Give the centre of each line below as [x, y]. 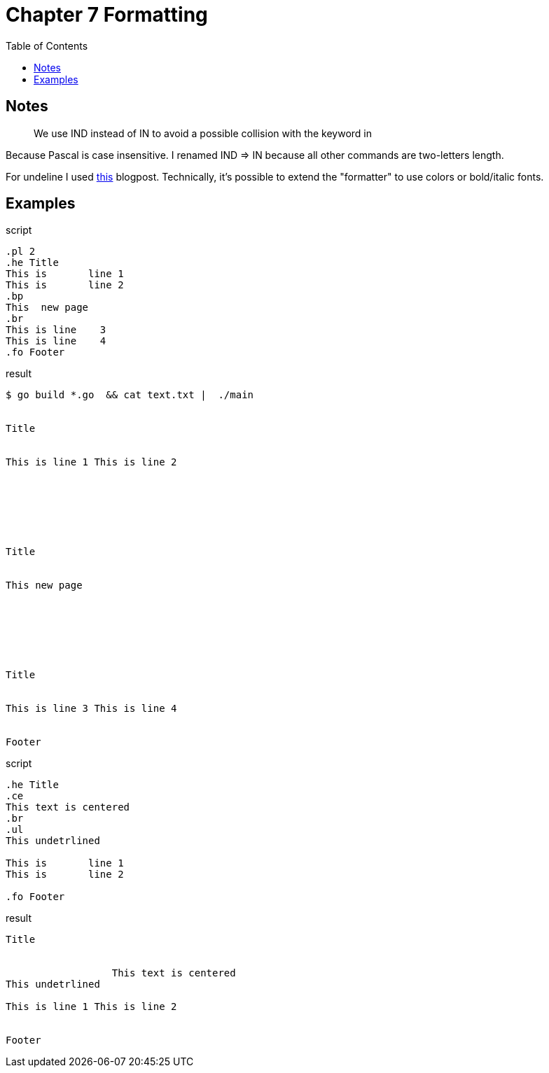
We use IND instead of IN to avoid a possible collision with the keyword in [203, 133]
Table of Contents [47, 45]
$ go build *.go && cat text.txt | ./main [130, 395]
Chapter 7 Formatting [107, 15]
